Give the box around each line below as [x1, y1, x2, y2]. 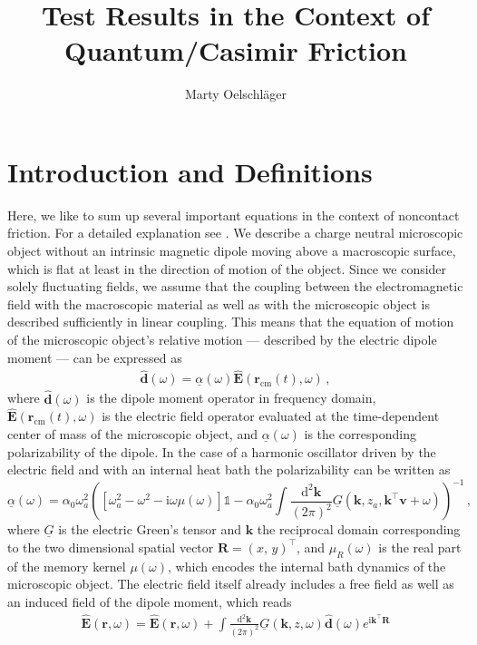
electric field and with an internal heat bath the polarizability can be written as [7, 460, 451, 479]
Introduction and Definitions [7, 152, 373, 190]
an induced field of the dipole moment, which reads [7, 591, 292, 611]
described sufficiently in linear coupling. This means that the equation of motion [7, 312, 454, 331]
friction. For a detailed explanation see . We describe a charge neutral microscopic [7, 223, 463, 242]
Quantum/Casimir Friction [64, 32, 407, 69]
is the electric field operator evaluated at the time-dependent [102, 406, 440, 425]
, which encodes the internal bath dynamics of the [168, 556, 446, 575]
